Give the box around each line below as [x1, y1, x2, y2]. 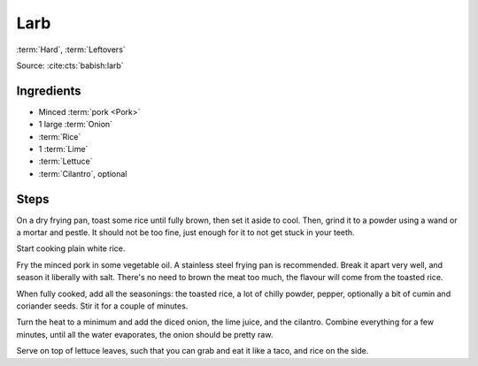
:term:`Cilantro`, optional [38, 168, 127, 179]
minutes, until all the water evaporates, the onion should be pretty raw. [16, 329, 274, 339]
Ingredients [16, 83, 81, 98]
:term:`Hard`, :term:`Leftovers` [16, 44, 126, 55]
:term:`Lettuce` [38, 156, 93, 167]
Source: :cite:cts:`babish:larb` [16, 60, 124, 71]
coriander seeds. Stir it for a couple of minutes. [16, 301, 189, 311]
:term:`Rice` [38, 131, 81, 141]
